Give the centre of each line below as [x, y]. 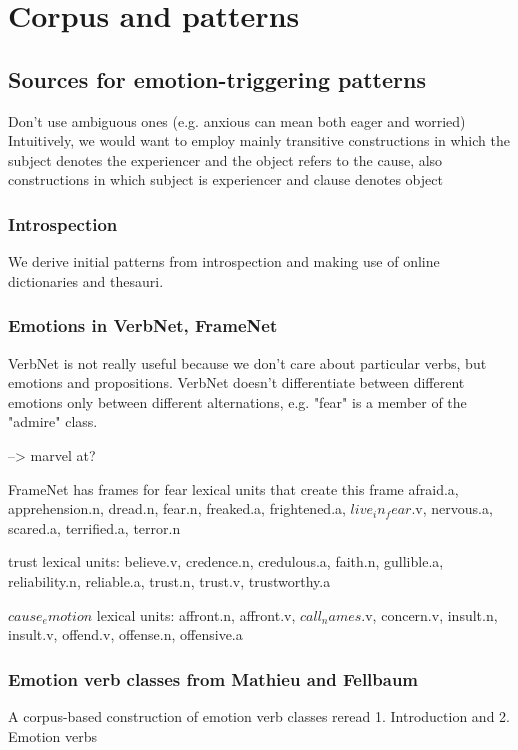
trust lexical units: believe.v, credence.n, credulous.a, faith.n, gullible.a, [226, 561]
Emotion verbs [52, 735]
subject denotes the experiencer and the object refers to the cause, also [225, 159]
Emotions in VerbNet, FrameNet [143, 325]
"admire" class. [53, 421]
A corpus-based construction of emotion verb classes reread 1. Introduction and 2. [259, 715]
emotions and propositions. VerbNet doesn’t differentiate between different [236, 382]
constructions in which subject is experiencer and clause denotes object [225, 179]
